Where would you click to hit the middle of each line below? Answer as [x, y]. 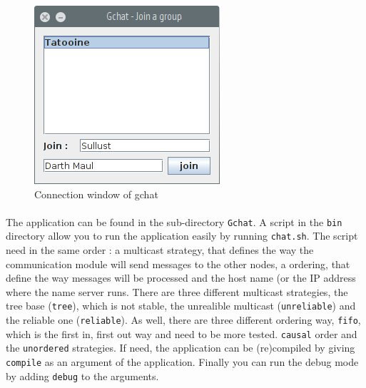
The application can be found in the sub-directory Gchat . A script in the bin [174, 221]
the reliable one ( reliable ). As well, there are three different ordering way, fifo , [183, 320]
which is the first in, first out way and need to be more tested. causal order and [182, 333]
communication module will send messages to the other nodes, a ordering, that [178, 264]
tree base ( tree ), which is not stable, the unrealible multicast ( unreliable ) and [181, 306]
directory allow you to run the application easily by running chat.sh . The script [182, 236]
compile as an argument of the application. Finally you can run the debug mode [182, 362]
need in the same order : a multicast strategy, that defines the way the [160, 250]
